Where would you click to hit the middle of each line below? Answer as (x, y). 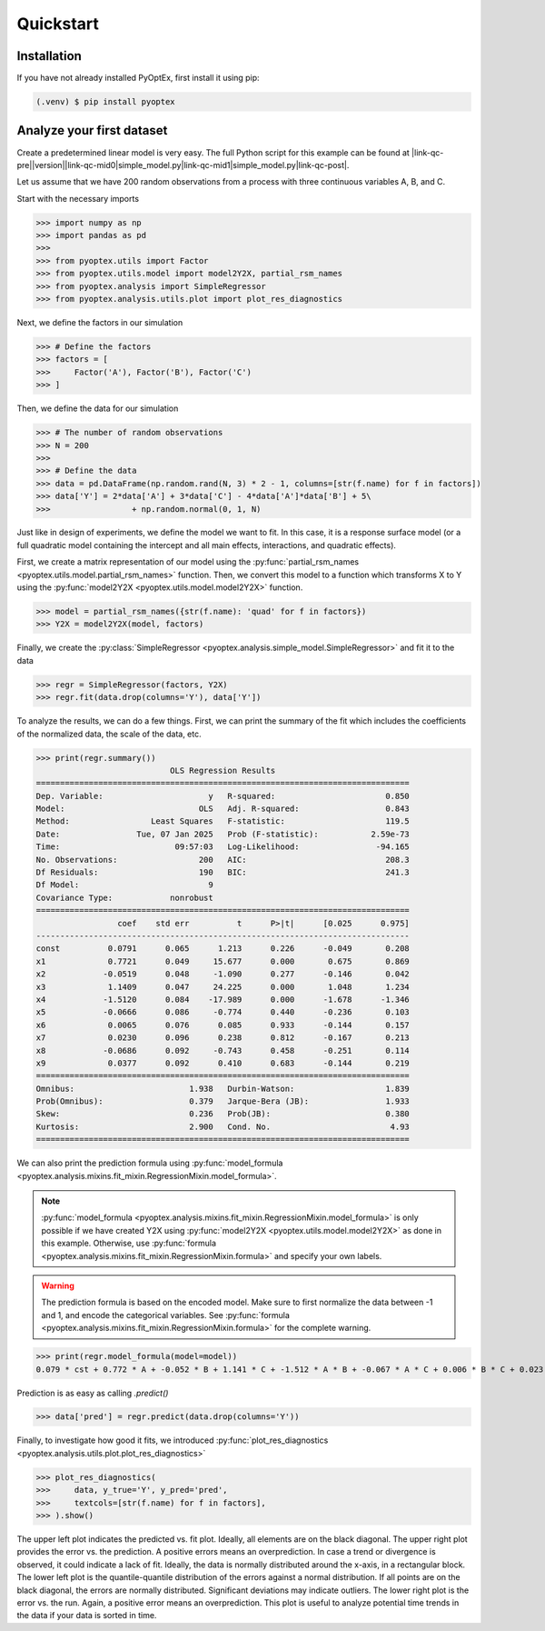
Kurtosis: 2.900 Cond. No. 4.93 (223, 1126)
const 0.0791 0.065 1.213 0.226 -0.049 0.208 (223, 949)
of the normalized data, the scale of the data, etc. (109, 734)
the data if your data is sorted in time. (87, 1616)
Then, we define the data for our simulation (98, 408)
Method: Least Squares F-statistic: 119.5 (223, 821)
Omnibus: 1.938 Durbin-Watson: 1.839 (223, 1088)
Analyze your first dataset (92, 130)
